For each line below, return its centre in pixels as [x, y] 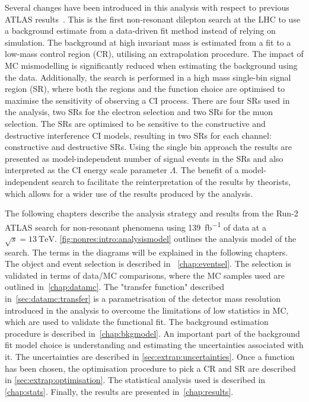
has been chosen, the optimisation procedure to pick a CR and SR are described [150, 368]
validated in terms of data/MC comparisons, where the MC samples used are [145, 275]
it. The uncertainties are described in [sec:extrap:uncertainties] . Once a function [150, 357]
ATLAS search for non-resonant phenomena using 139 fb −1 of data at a [136, 226]
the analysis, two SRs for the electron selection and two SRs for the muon [139, 112]
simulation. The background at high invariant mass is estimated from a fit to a [148, 42]
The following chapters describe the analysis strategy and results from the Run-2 [152, 213]
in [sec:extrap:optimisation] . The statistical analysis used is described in [135, 380]
